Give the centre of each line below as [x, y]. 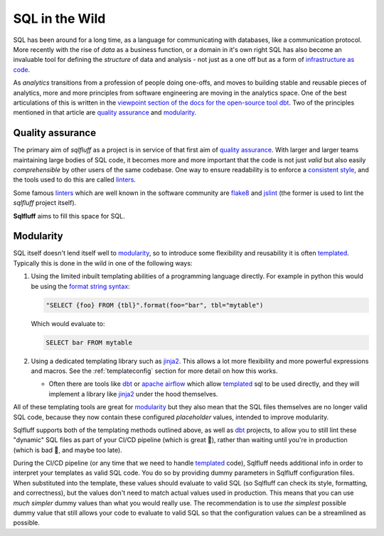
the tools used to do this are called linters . [75, 180]
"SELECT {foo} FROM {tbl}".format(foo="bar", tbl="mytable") [155, 305]
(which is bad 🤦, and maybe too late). [68, 450]
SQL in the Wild [59, 19]
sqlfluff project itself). [45, 203]
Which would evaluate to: [68, 323]
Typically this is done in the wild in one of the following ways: [103, 263]
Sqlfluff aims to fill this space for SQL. [69, 216]
